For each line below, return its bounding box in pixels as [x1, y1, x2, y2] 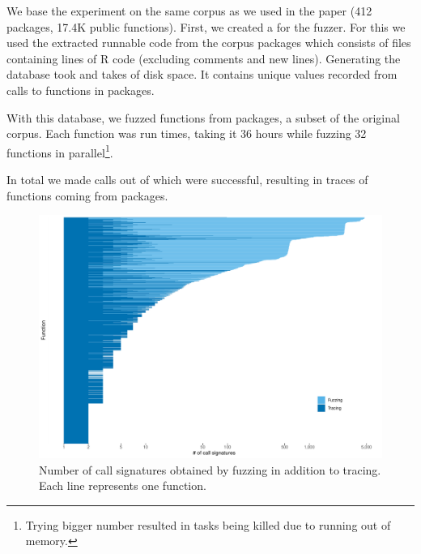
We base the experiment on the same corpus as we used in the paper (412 [6, 2, 372, 19]
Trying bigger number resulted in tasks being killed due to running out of [25, 516, 391, 533]
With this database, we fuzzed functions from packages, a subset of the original [6, 109, 400, 126]
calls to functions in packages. [6, 81, 155, 98]
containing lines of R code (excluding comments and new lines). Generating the [6, 49, 401, 67]
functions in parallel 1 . [6, 141, 113, 161]
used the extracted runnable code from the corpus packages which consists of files [6, 34, 411, 51]
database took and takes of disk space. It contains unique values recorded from [6, 66, 398, 83]
